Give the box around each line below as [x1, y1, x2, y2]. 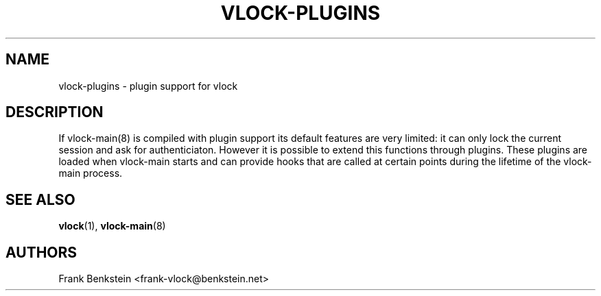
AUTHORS [5, 243, 78, 261]
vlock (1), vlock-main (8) [58, 220, 166, 232]
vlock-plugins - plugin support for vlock [58, 79, 238, 92]
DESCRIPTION [5, 103, 104, 121]
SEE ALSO [5, 190, 75, 208]
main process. [58, 167, 123, 180]
